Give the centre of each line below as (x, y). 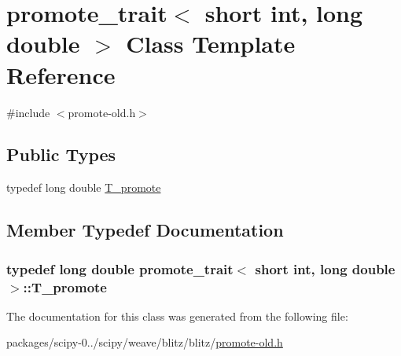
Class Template (211, 44)
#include (28, 112)
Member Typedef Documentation (145, 230)
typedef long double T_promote (84, 187)
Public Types (61, 154)
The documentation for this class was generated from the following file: (177, 316)
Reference (61, 74)
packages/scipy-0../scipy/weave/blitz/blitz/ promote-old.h (145, 342)
